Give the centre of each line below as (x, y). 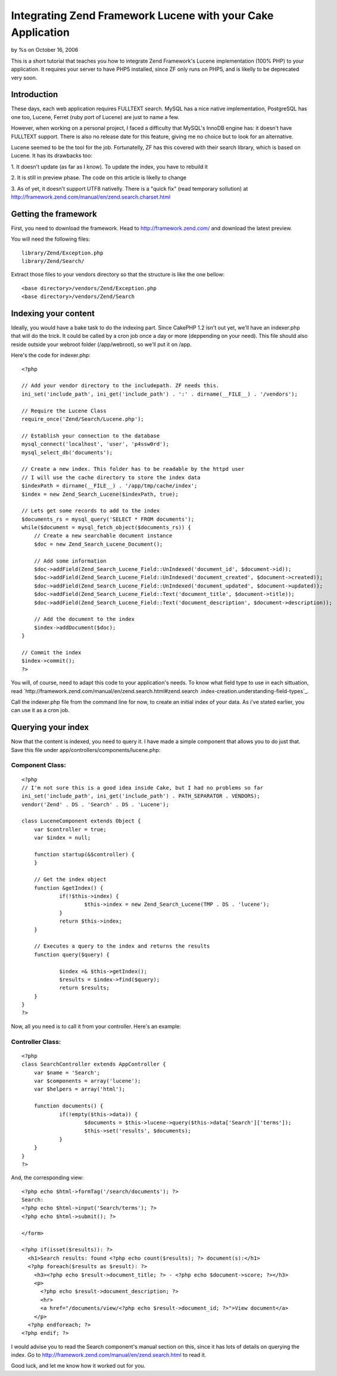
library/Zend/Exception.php (63, 253)
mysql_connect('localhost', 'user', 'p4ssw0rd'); (96, 444)
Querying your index (50, 727)
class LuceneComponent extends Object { (81, 821)
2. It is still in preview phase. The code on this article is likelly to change (99, 178)
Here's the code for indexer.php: (51, 355)
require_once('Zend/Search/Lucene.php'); (83, 419)
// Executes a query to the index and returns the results (122, 946)
